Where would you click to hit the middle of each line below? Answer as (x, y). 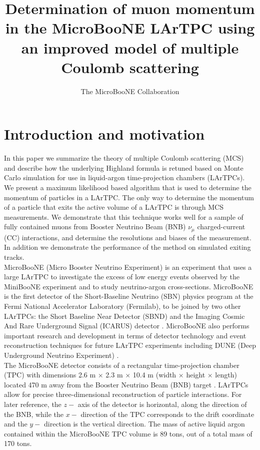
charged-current (221, 227)
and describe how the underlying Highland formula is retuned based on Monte (124, 167)
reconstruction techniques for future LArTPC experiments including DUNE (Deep (130, 345)
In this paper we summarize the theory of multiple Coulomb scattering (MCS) (124, 158)
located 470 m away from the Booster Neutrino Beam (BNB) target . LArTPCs (126, 384)
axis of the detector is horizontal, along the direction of (162, 404)
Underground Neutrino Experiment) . (61, 355)
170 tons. (18, 443)
